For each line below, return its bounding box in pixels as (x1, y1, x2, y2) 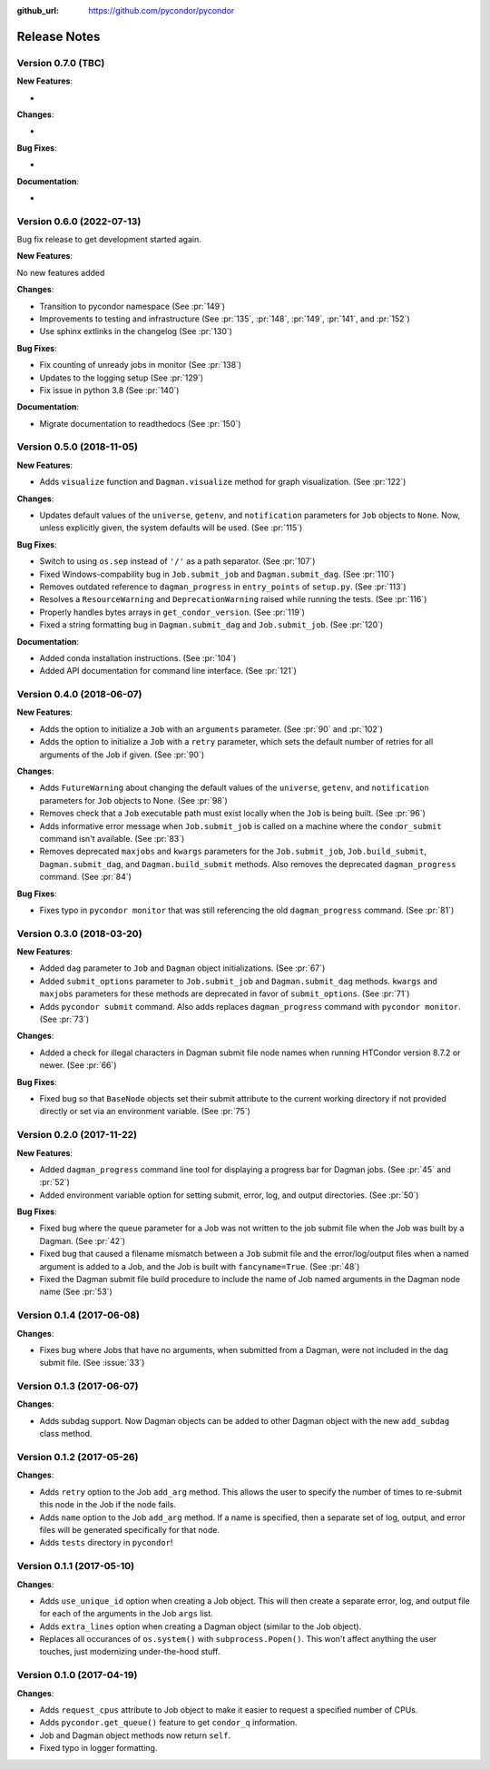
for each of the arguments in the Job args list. (39, 1608, 213, 1619)
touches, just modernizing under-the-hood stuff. (39, 1646, 220, 1657)
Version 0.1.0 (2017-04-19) (16, 1669, 138, 1682)
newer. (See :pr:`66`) (39, 1060, 117, 1071)
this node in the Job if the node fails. (39, 1499, 177, 1510)
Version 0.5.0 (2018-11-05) (16, 440, 138, 453)
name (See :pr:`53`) (39, 1286, 113, 1298)
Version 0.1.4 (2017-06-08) (16, 1309, 141, 1321)
